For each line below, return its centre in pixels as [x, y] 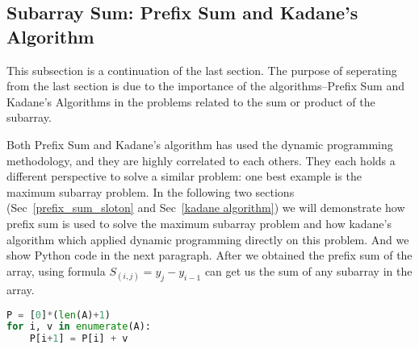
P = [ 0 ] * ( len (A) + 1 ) [59, 315]
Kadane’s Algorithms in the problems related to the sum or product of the [191, 101]
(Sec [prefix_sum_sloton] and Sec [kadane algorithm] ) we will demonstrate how [206, 208]
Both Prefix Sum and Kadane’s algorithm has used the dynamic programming [200, 144]
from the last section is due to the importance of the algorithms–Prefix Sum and [205, 86]
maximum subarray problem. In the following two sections [151, 191]
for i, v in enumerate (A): [79, 327]
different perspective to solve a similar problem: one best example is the [184, 176]
